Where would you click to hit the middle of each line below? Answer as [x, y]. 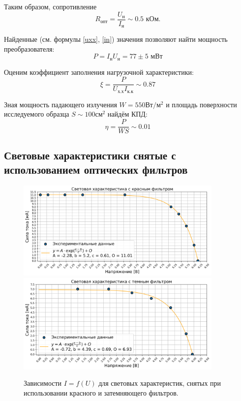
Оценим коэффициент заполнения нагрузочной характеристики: [99, 72]
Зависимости [43, 383]
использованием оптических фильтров [96, 169]
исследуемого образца [37, 114]
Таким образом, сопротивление [50, 6]
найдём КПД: [127, 114]
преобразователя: [29, 48]
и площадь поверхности [201, 104]
